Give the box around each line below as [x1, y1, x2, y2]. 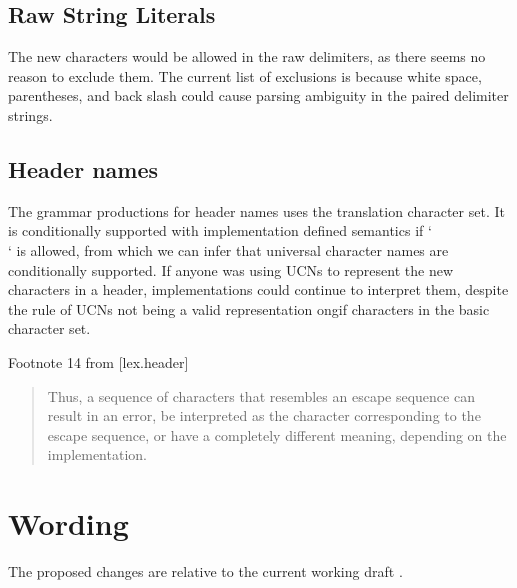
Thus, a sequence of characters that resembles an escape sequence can [47, 385, 475, 406]
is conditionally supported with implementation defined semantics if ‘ [8, 220, 432, 241]
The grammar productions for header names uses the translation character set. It [8, 200, 505, 221]
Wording [8, 503, 129, 544]
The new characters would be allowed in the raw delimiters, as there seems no [8, 46, 486, 67]
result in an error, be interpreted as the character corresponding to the [47, 405, 481, 426]
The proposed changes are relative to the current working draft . [8, 561, 403, 582]
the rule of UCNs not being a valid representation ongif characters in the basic [8, 298, 490, 319]
